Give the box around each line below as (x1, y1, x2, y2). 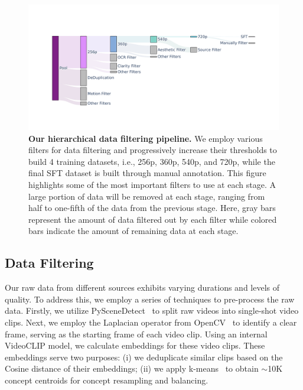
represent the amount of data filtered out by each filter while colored (28, 213, 277, 225)
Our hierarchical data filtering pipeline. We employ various (28, 132, 263, 144)
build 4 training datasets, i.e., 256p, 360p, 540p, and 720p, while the (28, 155, 275, 167)
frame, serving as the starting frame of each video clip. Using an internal (5, 327, 268, 340)
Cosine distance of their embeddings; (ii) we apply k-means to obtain (5, 362, 259, 375)
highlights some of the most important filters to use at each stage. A (28, 178, 276, 190)
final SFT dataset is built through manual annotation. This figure (28, 167, 266, 179)
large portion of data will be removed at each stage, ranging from (28, 190, 265, 202)
